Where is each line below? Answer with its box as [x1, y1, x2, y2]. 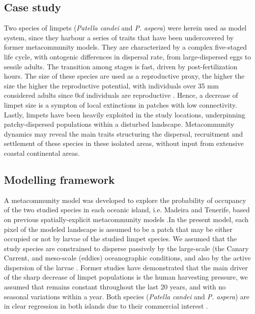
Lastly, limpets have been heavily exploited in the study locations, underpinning [4, 109, 245, 119]
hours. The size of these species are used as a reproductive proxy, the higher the [4, 71, 245, 81]
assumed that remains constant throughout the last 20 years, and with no [4, 282, 226, 292]
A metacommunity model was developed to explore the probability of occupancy [4, 195, 246, 205]
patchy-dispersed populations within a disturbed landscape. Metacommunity [4, 119, 234, 129]
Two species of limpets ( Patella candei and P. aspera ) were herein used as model [4, 23, 247, 33]
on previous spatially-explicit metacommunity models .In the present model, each [4, 214, 249, 224]
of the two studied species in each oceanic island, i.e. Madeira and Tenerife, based [4, 204, 250, 215]
